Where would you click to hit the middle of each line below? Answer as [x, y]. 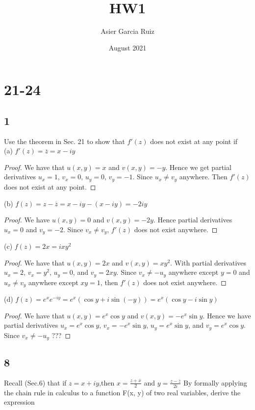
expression [19, 402]
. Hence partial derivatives [193, 220]
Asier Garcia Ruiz [127, 31]
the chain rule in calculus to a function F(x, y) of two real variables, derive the [122, 392]
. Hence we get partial [198, 167]
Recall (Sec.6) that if [35, 382]
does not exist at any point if [194, 141]
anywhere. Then [203, 177]
